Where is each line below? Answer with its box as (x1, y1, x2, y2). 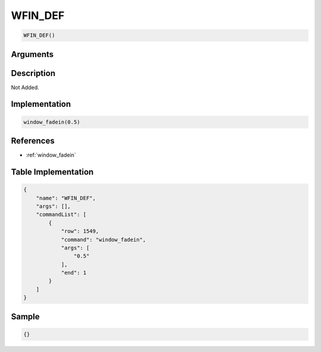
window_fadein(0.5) (23, 119, 80, 125)
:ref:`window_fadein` (26, 151, 77, 158)
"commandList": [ (36, 211, 87, 218)
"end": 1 (61, 269, 87, 276)
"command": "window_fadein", (61, 236, 146, 243)
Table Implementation (11, 167, 94, 177)
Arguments (11, 49, 54, 59)
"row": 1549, (61, 228, 99, 234)
